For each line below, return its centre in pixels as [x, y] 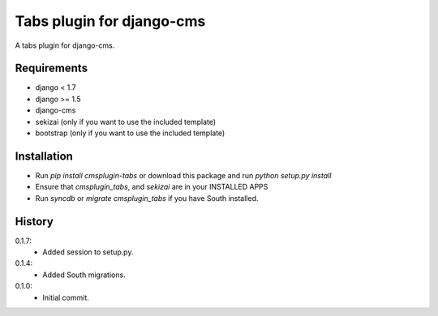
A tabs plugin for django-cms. [65, 45]
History [34, 222]
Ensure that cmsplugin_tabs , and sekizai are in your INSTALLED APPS [152, 187]
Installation [44, 156]
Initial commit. [66, 297]
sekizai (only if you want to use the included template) [126, 122]
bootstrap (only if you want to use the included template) [130, 133]
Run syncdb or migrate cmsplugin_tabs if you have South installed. [147, 198]
